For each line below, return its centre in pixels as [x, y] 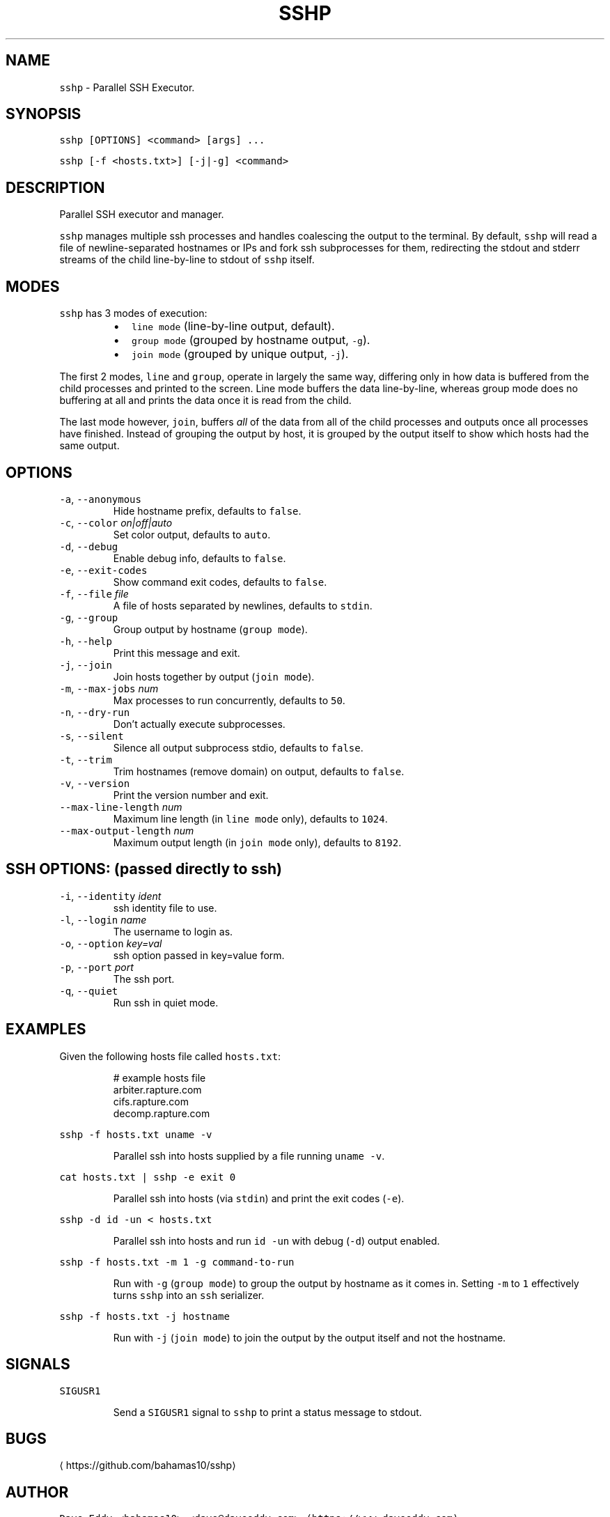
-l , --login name [103, 919]
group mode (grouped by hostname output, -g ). [251, 340]
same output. [89, 446]
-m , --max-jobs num [109, 688]
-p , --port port [96, 967]
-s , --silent [92, 736]
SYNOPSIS [44, 114]
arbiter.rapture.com [157, 1089]
